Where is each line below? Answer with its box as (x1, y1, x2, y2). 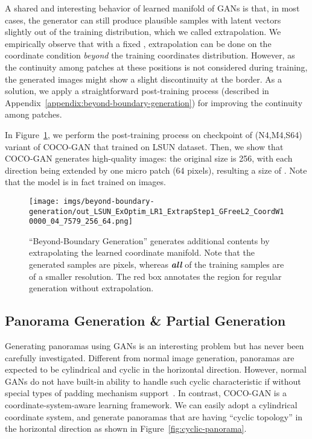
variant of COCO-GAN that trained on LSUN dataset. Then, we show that (5, 140, 284, 153)
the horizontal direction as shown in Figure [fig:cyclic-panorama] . (5, 422, 247, 435)
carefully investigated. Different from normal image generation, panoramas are (5, 351, 294, 364)
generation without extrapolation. (29, 282, 154, 294)
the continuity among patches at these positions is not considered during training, (5, 60, 308, 73)
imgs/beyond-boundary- (63, 197, 154, 206)
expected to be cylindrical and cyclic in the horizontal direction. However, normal (5, 363, 307, 376)
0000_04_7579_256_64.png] (29, 217, 133, 226)
